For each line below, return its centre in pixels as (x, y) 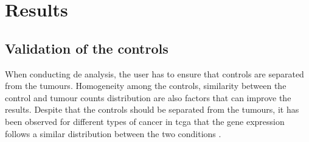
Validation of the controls (87, 48)
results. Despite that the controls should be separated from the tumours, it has (152, 109)
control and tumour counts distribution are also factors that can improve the (148, 97)
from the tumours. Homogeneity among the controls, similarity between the (146, 86)
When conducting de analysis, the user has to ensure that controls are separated (154, 73)
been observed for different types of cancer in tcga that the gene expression (145, 121)
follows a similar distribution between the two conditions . (113, 133)
